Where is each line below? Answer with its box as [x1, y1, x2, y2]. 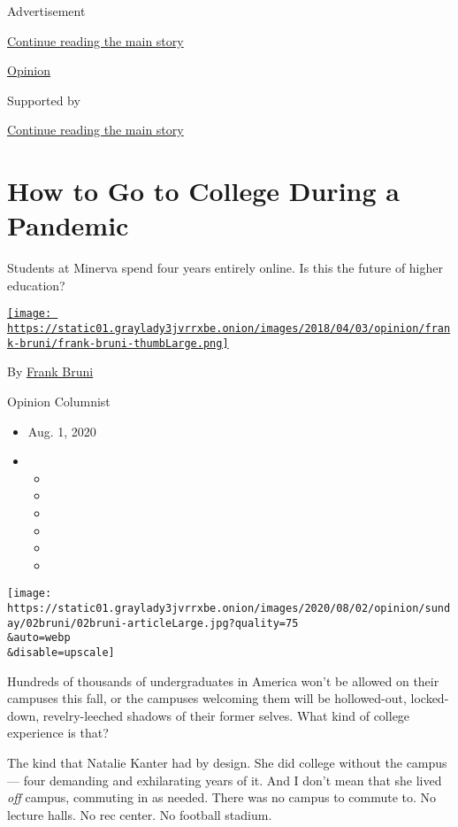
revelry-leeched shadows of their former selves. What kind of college [42, 706, 410, 724]
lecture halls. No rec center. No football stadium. [7, 805, 272, 823]
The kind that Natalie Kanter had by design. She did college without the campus [7, 754, 447, 772]
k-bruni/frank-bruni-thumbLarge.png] [7, 336, 229, 350]
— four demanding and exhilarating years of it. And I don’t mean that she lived [7, 770, 442, 789]
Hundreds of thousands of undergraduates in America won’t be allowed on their [7, 671, 439, 690]
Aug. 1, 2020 [27, 421, 96, 440]
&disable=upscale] [7, 646, 115, 659]
